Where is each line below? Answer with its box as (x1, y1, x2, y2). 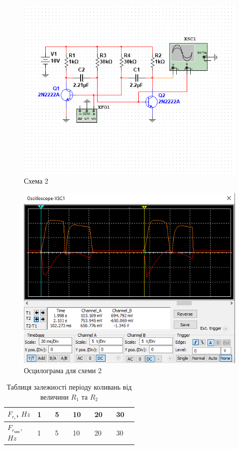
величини (40, 391, 69, 402)
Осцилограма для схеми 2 (24, 365, 102, 375)
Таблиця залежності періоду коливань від (6, 382, 132, 392)
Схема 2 (24, 176, 48, 186)
